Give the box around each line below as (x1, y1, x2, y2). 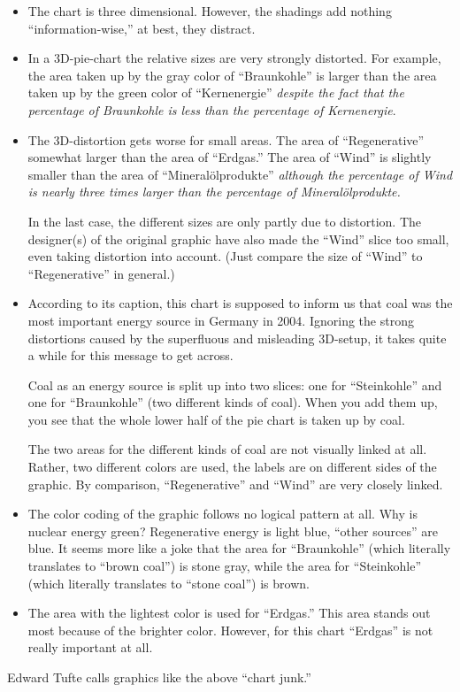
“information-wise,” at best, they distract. (27, 19, 256, 37)
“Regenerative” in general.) (27, 264, 175, 282)
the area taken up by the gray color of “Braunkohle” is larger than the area (27, 65, 437, 84)
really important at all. (27, 638, 153, 657)
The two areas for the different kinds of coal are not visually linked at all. (27, 440, 427, 458)
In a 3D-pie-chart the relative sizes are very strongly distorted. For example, (27, 49, 441, 67)
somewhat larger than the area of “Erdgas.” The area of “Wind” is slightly (27, 148, 432, 166)
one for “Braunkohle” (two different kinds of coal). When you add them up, (27, 393, 438, 411)
